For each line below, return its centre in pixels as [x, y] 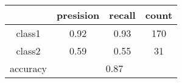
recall [122, 15]
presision [78, 15]
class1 [28, 33]
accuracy [28, 68]
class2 [28, 51]
